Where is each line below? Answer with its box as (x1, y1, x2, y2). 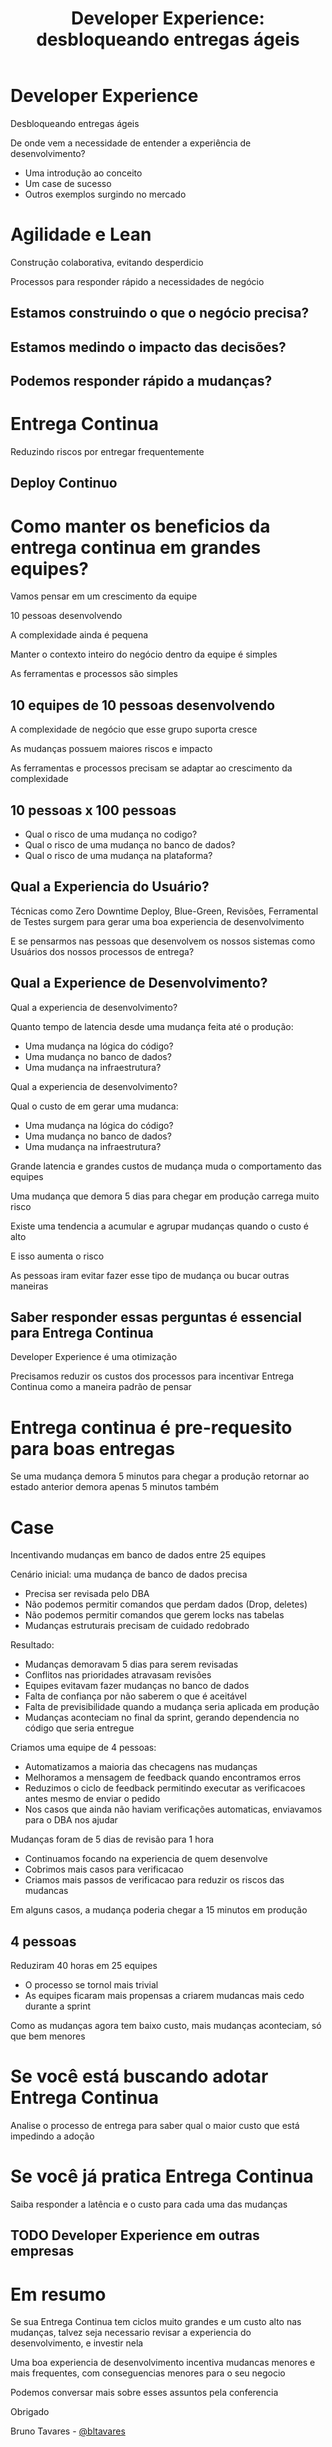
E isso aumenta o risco (10, 1250, 105, 1262)
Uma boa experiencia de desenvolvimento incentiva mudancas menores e (10, 2357, 316, 2369)
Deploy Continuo (10, 475, 118, 492)
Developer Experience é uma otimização (10, 1351, 178, 1363)
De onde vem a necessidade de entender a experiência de (10, 137, 252, 149)
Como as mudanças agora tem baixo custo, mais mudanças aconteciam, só (10, 2020, 322, 2032)
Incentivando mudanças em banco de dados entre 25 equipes (10, 1549, 267, 1561)
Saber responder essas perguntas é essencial (10, 1308, 302, 1326)
